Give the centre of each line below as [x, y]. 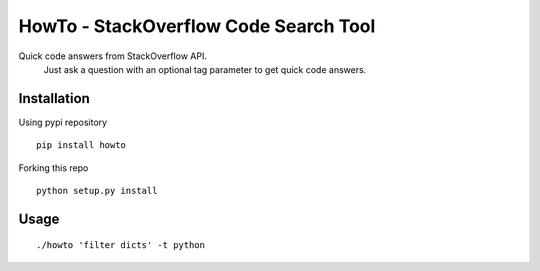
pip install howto [81, 145]
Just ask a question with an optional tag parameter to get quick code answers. [205, 69]
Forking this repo [53, 167]
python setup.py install [97, 191]
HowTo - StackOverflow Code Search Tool [197, 26]
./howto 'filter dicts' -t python [120, 245]
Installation [54, 98]
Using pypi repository [63, 122]
